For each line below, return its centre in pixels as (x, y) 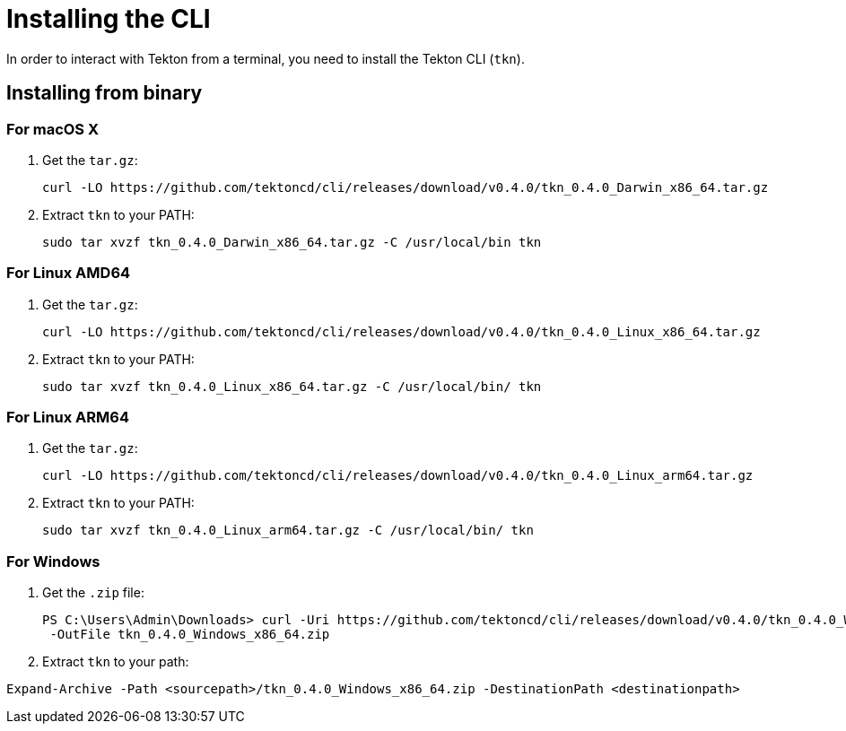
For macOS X (53, 129)
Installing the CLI (109, 19)
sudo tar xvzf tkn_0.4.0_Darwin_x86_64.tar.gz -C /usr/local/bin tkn (292, 242)
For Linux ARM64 (68, 418)
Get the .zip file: (93, 593)
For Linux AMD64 (69, 273)
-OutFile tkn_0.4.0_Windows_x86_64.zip (190, 635)
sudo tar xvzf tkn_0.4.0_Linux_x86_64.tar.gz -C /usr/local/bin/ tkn (292, 386)
